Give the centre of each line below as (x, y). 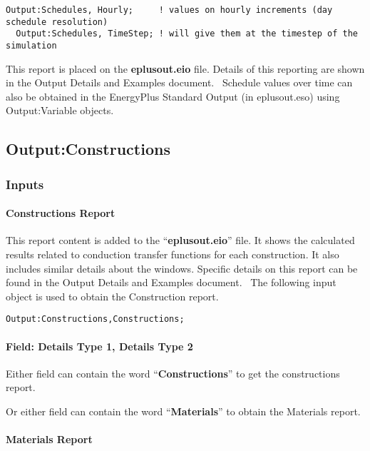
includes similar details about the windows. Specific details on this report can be (182, 268)
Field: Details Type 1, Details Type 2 (99, 346)
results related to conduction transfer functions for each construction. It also (173, 254)
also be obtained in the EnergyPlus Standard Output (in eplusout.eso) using (173, 96)
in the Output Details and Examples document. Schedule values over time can (179, 82)
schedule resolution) (57, 22)
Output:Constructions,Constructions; (95, 319)
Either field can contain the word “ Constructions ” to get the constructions (173, 373)
